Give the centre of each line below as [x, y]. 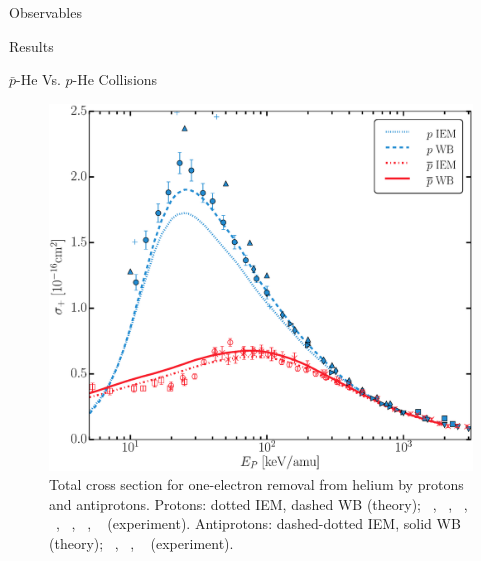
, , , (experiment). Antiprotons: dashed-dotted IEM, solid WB [258, 523]
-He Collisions [115, 79]
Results [31, 45]
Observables [45, 12]
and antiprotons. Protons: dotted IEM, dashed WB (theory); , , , [258, 503]
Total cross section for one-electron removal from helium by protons [256, 484]
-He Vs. [38, 79]
